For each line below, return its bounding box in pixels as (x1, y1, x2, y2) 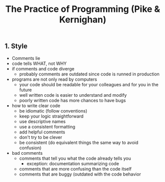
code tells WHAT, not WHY (11, 61, 67, 66)
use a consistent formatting (19, 123, 75, 129)
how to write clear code (11, 103, 60, 109)
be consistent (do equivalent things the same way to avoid (19, 139, 139, 145)
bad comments (11, 150, 43, 156)
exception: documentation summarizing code (26, 160, 119, 167)
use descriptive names (19, 118, 66, 124)
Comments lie (11, 55, 41, 61)
